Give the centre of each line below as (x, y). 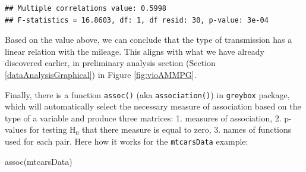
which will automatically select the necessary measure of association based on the (153, 106)
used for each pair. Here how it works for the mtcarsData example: (127, 141)
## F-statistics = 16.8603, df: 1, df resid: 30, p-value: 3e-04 (137, 20)
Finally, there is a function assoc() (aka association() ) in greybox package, (147, 94)
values (16, 129)
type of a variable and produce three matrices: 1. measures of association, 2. (143, 118)
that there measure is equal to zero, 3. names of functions (187, 129)
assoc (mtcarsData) (39, 161)
